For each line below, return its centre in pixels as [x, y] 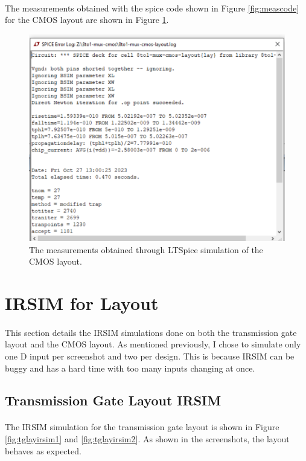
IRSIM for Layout [82, 302]
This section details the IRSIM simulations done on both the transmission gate [151, 332]
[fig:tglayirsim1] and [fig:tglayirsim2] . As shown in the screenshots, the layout [147, 439]
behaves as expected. [43, 450]
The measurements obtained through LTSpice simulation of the [146, 249]
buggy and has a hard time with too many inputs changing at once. [130, 368]
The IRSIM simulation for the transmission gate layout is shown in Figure [142, 427]
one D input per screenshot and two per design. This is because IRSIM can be [150, 356]
